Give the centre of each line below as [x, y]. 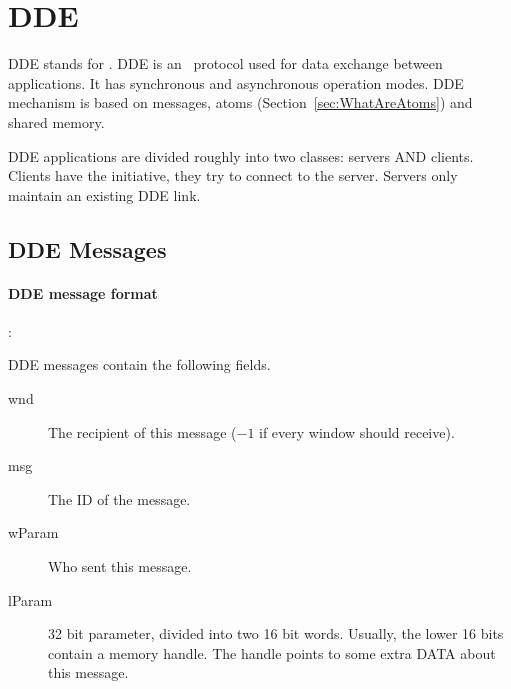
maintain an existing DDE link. [104, 194]
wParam [33, 532]
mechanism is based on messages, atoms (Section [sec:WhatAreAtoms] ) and [240, 102]
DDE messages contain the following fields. [139, 364]
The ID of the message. [119, 498]
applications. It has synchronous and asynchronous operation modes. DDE [236, 82]
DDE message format [83, 292]
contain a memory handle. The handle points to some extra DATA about [272, 652]
